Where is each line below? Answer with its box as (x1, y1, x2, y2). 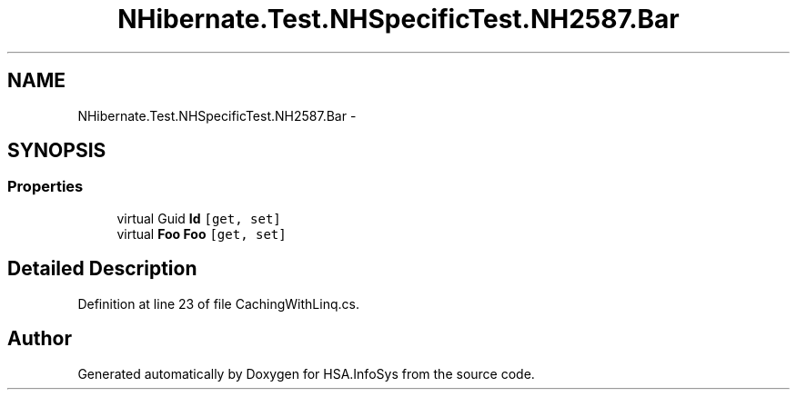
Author (7, 327, 72, 351)
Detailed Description (7, 257, 197, 281)
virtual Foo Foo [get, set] (116, 225, 287, 242)
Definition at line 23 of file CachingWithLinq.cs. (77, 295, 359, 312)
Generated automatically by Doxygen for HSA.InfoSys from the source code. (77, 365, 535, 382)
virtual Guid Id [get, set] (116, 210, 281, 226)
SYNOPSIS (7, 139, 106, 163)
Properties (7, 177, 84, 196)
